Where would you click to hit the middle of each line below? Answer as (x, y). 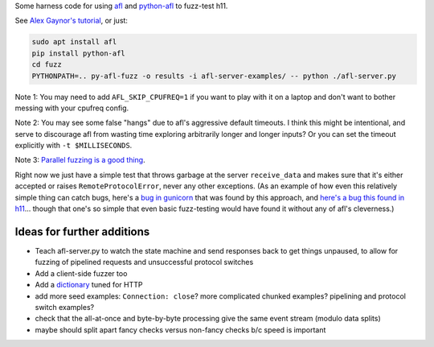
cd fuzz (47, 65)
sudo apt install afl (74, 42)
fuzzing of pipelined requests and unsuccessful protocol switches (144, 262)
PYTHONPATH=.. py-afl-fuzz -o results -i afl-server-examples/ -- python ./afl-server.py (214, 76)
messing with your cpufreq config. (72, 108)
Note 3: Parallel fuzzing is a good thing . (80, 160)
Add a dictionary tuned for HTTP (89, 285)
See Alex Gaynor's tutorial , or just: (72, 21)
